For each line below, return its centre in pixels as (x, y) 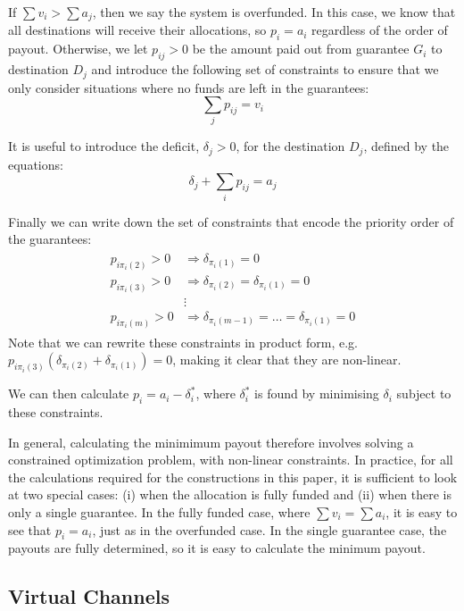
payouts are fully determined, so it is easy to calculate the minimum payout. (217, 548)
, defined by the (406, 146)
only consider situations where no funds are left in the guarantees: (189, 87)
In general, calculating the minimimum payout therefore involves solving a (211, 442)
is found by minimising (317, 393)
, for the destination (290, 146)
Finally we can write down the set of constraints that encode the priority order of (231, 221)
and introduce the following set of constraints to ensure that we (265, 69)
